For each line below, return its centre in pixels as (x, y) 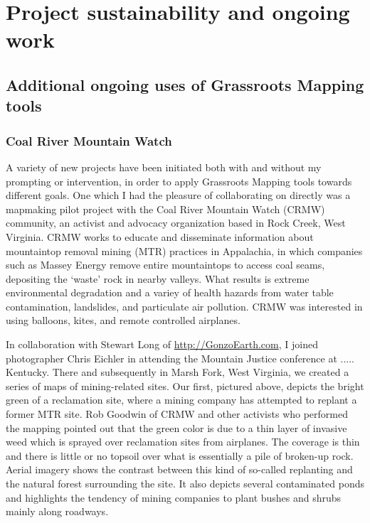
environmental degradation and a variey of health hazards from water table (170, 292)
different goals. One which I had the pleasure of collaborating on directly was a (178, 195)
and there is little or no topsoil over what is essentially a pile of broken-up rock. (180, 455)
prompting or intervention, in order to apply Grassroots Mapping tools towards (179, 181)
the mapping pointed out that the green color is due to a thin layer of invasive (176, 427)
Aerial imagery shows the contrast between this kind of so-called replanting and (179, 469)
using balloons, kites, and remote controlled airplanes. (123, 320)
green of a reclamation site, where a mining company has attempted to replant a (181, 400)
